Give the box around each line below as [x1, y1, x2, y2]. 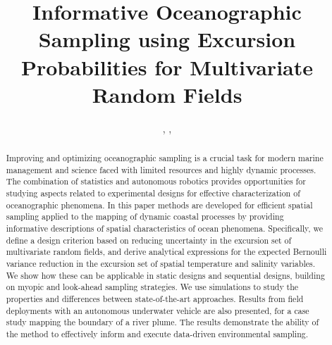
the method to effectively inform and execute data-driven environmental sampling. [6, 327, 309, 339]
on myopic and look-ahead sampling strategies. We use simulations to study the [6, 281, 299, 293]
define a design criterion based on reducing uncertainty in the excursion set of [6, 234, 292, 246]
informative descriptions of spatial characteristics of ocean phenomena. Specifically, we [6, 222, 324, 234]
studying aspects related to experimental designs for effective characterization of [6, 187, 300, 199]
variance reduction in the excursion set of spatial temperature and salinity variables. [6, 257, 315, 269]
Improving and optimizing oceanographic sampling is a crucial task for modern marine [6, 152, 324, 164]
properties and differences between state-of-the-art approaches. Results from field [6, 292, 304, 304]
